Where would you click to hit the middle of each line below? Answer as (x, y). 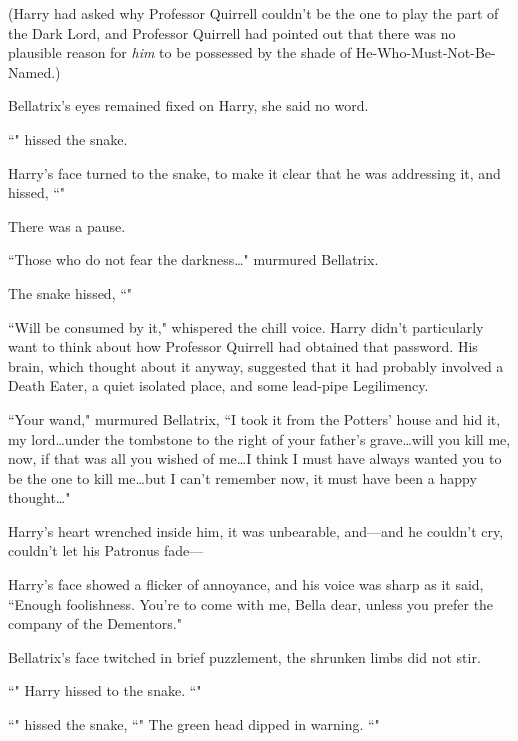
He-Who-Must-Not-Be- (425, 52)
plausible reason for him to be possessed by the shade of (180, 52)
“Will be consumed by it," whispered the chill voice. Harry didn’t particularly (246, 326)
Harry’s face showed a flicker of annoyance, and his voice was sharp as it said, (246, 584)
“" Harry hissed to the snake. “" (105, 690)
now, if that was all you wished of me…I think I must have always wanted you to (255, 458)
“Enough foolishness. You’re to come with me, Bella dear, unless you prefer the (251, 603)
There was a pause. (67, 225)
